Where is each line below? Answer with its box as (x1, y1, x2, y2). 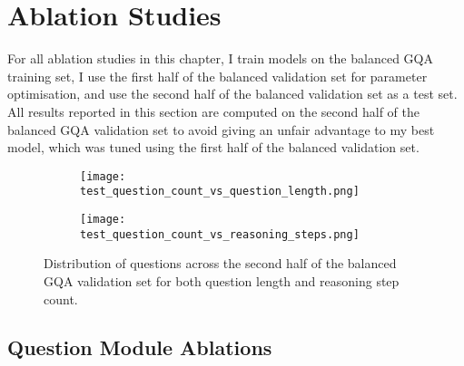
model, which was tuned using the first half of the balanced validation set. (7, 138, 420, 157)
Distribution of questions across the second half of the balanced (44, 254, 397, 273)
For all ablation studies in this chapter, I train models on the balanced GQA (7, 49, 433, 68)
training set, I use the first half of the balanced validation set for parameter (7, 66, 428, 85)
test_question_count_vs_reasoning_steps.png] (80, 227, 360, 241)
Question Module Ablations (7, 333, 272, 361)
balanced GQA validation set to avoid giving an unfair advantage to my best (7, 120, 435, 139)
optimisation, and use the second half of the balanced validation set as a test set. (7, 84, 458, 103)
